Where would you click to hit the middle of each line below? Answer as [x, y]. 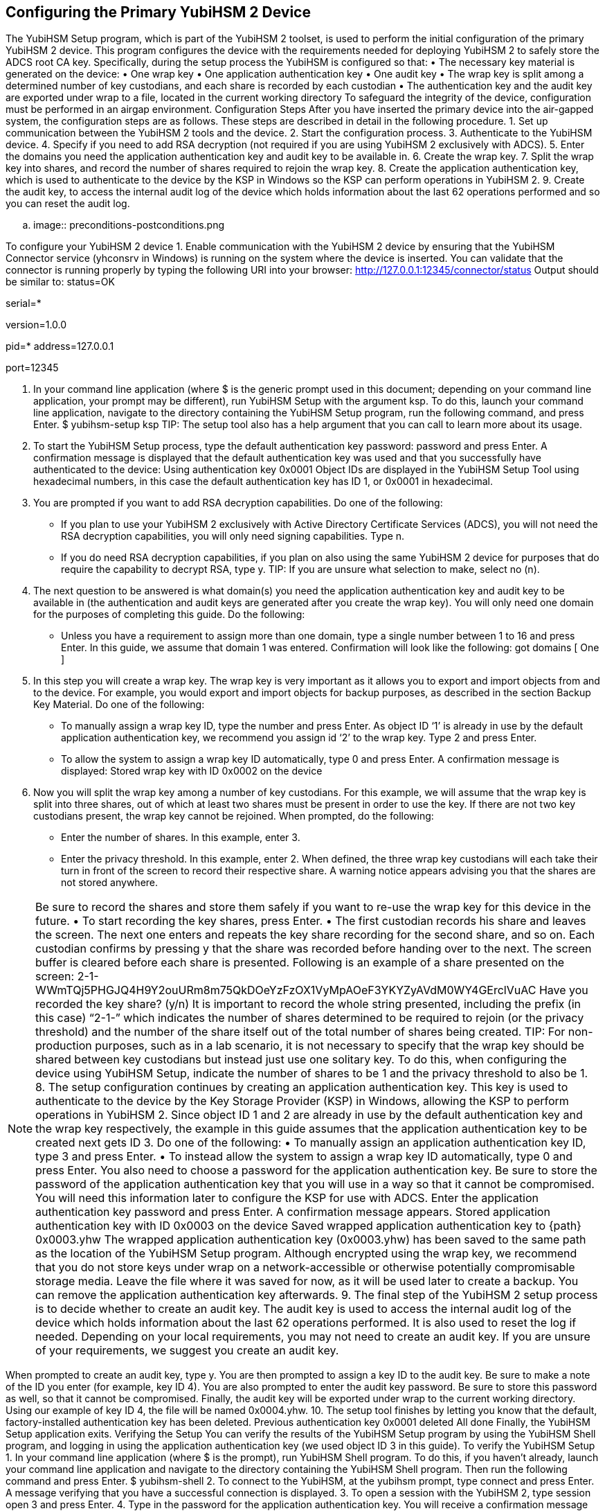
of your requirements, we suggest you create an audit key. [187, 1351]
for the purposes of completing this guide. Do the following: [169, 615]
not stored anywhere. [110, 883]
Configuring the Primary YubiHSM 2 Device [158, 12]
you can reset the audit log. [68, 204]
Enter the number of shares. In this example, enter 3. [181, 838]
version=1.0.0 [36, 325]
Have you [563, 990]
